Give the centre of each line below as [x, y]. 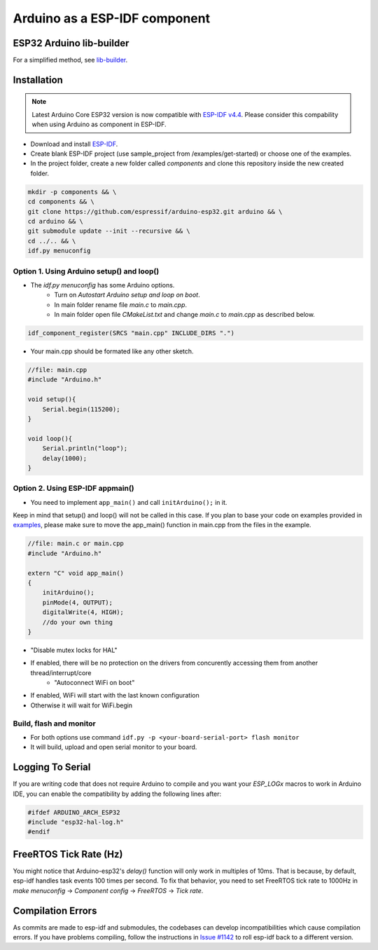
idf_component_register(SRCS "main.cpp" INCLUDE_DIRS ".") [131, 333]
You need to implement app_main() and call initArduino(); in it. [129, 502]
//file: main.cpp [57, 370]
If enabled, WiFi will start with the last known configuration [115, 695]
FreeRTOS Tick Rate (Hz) [68, 854]
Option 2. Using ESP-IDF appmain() [73, 489]
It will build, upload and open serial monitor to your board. [114, 747]
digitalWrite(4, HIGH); [83, 612]
